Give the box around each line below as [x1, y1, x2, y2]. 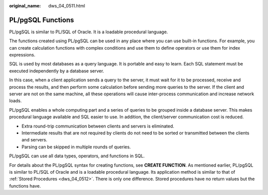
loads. [9, 98, 22, 104]
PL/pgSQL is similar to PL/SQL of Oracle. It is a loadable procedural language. [9, 29, 168, 35]
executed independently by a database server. [9, 67, 104, 74]
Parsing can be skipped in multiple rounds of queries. [21, 144, 131, 150]
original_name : [9, 3, 41, 8]
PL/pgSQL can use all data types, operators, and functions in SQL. [9, 153, 145, 159]
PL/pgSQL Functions [9, 15, 74, 24]
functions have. [9, 183, 41, 189]
